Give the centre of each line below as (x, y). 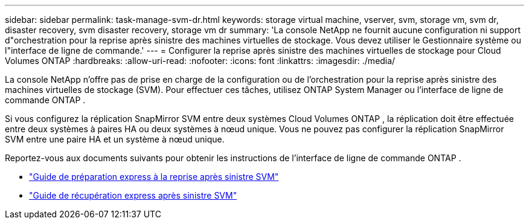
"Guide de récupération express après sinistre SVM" (133, 195)
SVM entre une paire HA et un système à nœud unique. (115, 139)
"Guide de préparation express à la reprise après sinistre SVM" (154, 177)
